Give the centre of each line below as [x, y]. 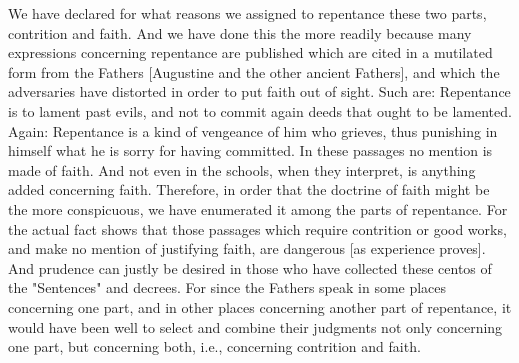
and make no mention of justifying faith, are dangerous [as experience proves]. [247, 248]
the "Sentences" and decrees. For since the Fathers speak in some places [227, 287]
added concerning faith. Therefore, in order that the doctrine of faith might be [249, 189]
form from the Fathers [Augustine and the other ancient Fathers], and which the [254, 71]
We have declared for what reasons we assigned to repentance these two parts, [247, 13]
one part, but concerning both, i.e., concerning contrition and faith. [214, 346]
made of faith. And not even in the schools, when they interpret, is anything [242, 169]
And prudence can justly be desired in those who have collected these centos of [250, 267]
